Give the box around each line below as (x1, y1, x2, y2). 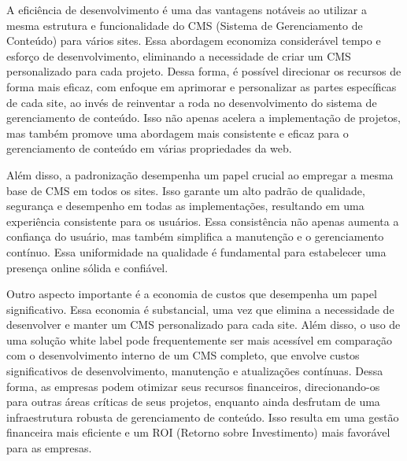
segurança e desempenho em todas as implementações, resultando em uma (6, 197, 364, 214)
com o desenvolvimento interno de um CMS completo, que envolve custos (6, 347, 360, 363)
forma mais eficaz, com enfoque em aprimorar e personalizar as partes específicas (6, 78, 397, 94)
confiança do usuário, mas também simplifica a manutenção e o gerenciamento (6, 228, 384, 245)
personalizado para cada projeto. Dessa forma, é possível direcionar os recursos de (6, 63, 401, 79)
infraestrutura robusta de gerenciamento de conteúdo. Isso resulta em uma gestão (6, 408, 399, 425)
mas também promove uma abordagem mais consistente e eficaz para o (6, 124, 349, 141)
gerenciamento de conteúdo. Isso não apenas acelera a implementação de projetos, (6, 109, 401, 126)
